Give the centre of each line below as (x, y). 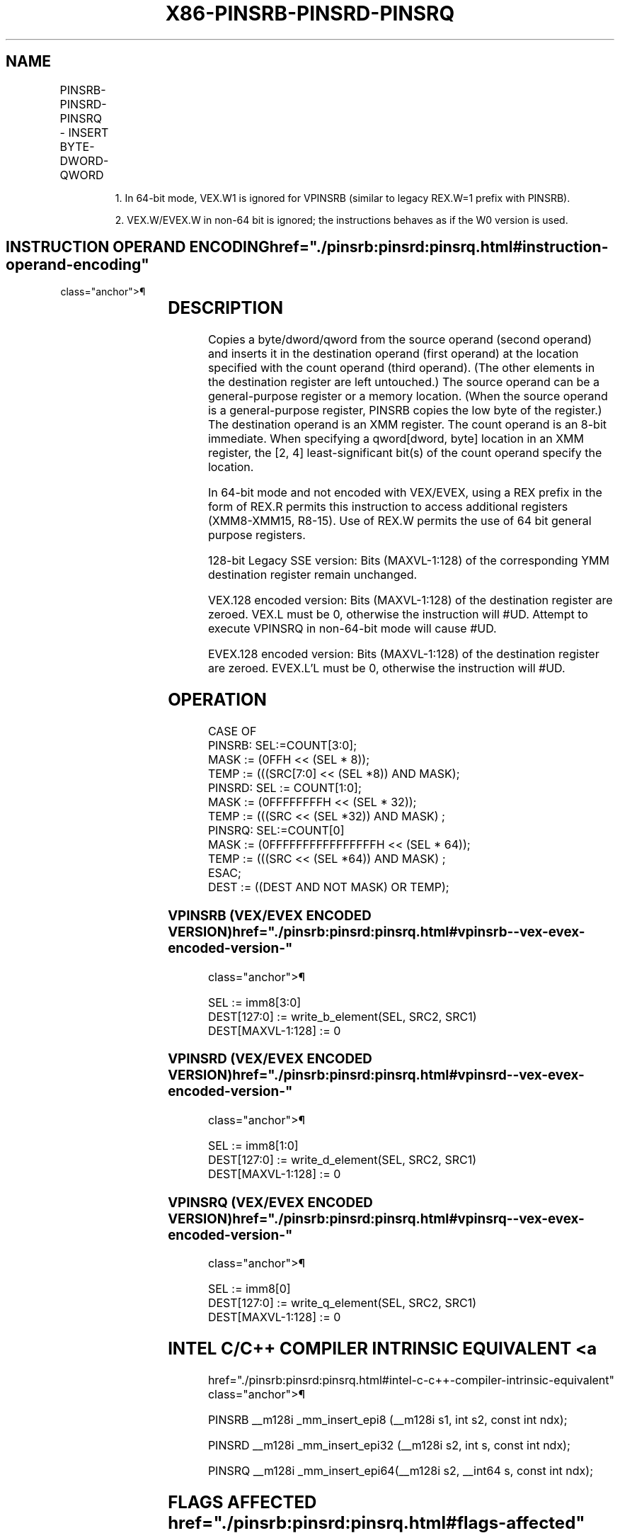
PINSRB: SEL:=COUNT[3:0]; (282, 746)
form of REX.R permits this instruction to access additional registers (388, 507)
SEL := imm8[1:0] (253, 1146)
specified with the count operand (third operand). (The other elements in (401, 368)
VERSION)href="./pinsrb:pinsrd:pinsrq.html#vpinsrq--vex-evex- (376, 1218)
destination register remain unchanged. (312, 575)
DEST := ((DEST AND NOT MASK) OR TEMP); (328, 887)
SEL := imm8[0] (249, 1289)
